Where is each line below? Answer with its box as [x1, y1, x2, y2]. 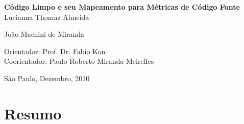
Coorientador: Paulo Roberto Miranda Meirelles [4, 56, 154, 66]
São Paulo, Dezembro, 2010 [4, 72, 90, 83]
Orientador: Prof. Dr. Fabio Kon [4, 45, 106, 56]
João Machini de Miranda [4, 29, 84, 39]
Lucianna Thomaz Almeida [4, 11, 89, 22]
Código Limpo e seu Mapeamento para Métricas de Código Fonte [4, 2, 240, 12]
